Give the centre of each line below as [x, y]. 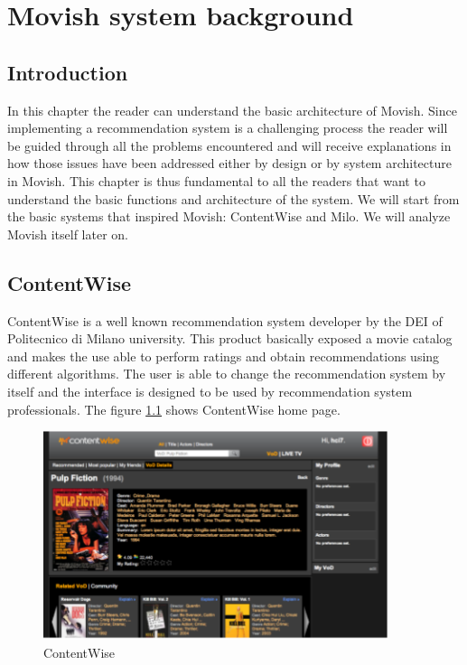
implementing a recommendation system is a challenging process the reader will [228, 128]
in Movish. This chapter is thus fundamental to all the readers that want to [216, 180]
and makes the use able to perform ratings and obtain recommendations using [224, 356]
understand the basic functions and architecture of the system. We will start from [233, 198]
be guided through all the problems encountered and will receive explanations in [229, 145]
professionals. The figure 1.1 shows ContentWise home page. [174, 409]
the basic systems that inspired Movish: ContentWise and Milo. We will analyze [229, 216]
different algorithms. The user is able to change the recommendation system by [227, 374]
